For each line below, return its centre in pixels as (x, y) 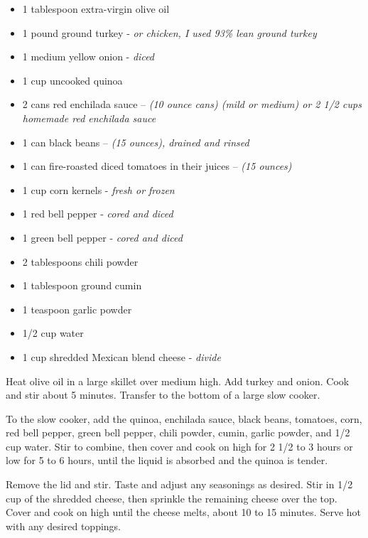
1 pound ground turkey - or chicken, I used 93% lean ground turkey (169, 32)
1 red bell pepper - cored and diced (98, 214)
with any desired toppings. (63, 526)
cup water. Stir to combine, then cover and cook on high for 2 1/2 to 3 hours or (179, 446)
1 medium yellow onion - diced (88, 57)
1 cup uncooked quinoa (72, 80)
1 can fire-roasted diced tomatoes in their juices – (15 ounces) (157, 166)
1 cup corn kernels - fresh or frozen (98, 189)
